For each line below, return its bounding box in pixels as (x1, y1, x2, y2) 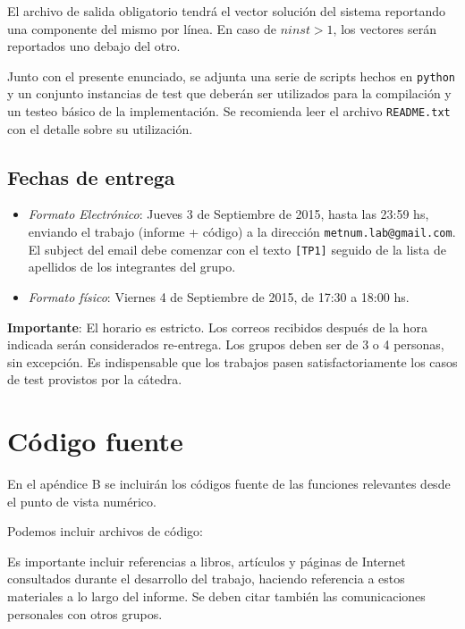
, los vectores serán (333, 19, 436, 38)
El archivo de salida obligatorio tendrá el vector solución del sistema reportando (7, 2, 445, 20)
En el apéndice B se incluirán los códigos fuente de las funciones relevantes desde (7, 474, 451, 493)
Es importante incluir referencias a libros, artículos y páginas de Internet (7, 551, 406, 570)
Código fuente (7, 423, 183, 459)
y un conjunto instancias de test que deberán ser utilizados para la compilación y (7, 84, 452, 103)
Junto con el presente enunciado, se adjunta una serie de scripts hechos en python (7, 66, 456, 85)
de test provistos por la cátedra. (7, 370, 182, 389)
